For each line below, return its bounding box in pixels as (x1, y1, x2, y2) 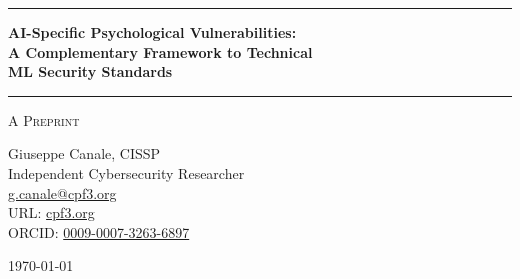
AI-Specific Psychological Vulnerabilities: (8, 22, 297, 42)
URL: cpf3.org (8, 202, 95, 223)
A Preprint (8, 109, 80, 130)
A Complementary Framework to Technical (8, 41, 313, 62)
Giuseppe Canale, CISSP (8, 143, 161, 164)
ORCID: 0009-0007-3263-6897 (8, 221, 190, 242)
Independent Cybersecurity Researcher (8, 162, 245, 183)
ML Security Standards (8, 61, 173, 82)
